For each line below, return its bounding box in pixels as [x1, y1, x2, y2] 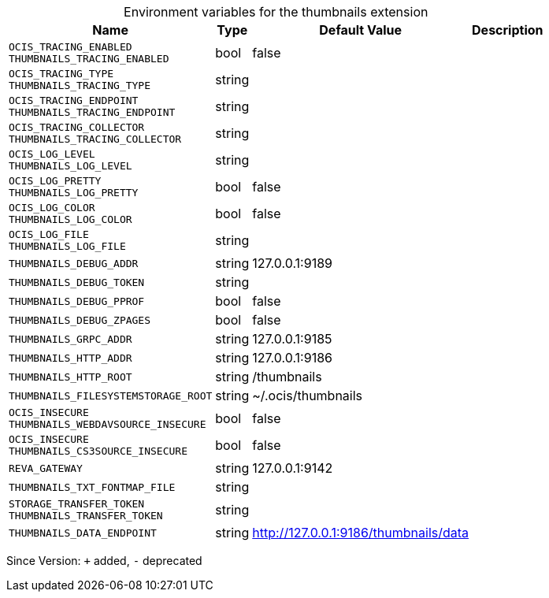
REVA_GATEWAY [9, 462, 83, 474]
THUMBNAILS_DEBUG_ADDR [9, 257, 139, 269]
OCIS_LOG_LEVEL [9, 148, 95, 160]
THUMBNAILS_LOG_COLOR [9, 214, 132, 225]
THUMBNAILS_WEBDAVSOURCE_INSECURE [9, 418, 206, 430]
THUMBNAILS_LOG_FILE [9, 240, 126, 252]
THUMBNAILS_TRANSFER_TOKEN [9, 510, 163, 522]
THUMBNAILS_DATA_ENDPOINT [9, 526, 157, 539]
